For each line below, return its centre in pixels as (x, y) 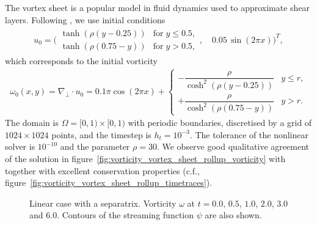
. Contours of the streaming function (125, 215)
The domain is (32, 123)
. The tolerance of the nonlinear (249, 134)
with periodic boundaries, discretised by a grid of (220, 123)
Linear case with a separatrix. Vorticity (103, 203)
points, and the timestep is (101, 134)
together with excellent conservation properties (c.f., (102, 170)
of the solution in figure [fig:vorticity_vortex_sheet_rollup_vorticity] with (145, 159)
